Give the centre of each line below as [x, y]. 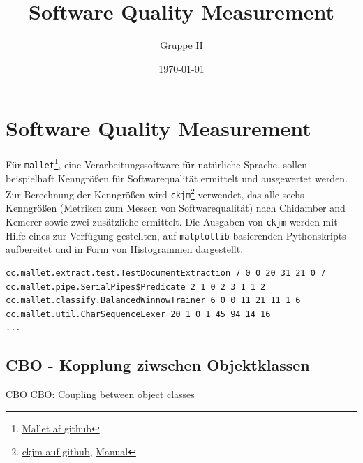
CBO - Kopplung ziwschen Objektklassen [158, 365]
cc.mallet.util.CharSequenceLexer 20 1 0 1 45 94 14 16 [138, 314]
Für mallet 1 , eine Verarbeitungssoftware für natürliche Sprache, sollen [156, 163]
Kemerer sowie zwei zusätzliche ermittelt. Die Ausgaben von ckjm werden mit [172, 222]
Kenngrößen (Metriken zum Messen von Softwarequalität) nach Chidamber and [176, 208]
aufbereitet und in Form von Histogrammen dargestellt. [125, 249]
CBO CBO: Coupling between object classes [100, 394]
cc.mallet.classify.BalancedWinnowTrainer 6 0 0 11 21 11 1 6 [153, 301]
